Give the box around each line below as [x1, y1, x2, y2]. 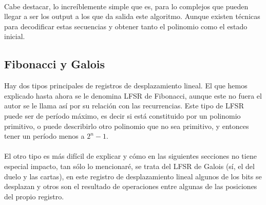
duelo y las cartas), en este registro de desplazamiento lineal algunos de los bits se [4, 171, 262, 181]
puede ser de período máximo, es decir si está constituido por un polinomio [4, 110, 241, 121]
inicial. [4, 31, 25, 42]
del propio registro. [4, 191, 64, 201]
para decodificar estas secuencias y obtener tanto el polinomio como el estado [4, 21, 248, 31]
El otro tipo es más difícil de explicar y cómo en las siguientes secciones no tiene [4, 151, 257, 161]
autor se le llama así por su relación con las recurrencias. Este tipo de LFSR [4, 100, 244, 111]
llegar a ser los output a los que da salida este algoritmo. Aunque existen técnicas [4, 11, 260, 22]
